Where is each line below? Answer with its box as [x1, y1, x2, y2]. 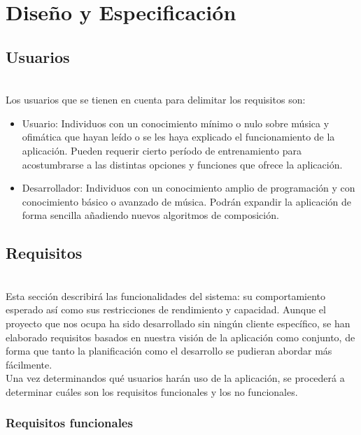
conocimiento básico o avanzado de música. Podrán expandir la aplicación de [22, 194, 351, 208]
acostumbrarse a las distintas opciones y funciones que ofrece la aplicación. [22, 157, 343, 171]
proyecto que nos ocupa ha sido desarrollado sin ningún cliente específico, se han [6, 315, 351, 330]
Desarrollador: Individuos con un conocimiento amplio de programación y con [22, 180, 355, 195]
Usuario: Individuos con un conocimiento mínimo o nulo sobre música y [22, 115, 330, 130]
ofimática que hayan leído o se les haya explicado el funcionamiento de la [22, 129, 335, 144]
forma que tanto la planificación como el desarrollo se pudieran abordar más [6, 343, 332, 358]
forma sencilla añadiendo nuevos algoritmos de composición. [22, 208, 279, 222]
